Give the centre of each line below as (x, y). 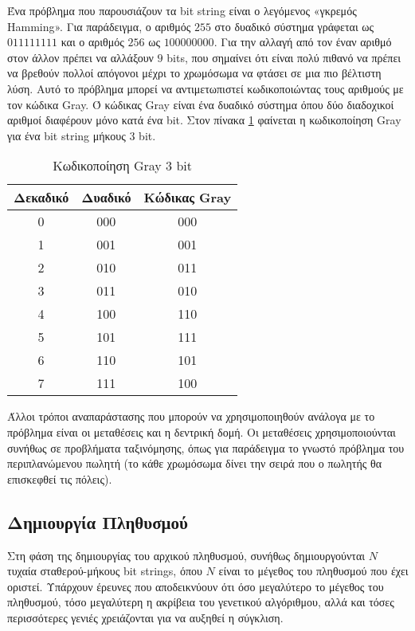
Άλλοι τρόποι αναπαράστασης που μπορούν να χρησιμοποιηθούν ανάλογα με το (191, 416)
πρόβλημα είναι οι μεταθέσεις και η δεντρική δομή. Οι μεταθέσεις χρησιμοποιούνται (202, 431)
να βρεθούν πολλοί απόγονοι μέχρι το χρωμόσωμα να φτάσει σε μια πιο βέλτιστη (194, 73)
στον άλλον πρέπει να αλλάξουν (80, 57)
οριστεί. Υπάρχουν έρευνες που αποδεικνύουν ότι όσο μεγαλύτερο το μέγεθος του (196, 586)
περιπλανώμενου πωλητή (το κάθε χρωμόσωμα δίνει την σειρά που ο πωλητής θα (194, 463)
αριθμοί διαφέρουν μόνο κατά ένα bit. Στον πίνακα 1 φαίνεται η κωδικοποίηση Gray (204, 120)
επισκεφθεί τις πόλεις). (60, 478)
